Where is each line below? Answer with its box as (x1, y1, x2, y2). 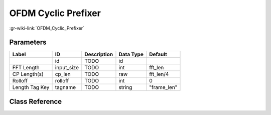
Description (84, 51, 113, 58)
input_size (55, 64, 79, 71)
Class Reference (9, 97, 62, 105)
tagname (55, 84, 76, 91)
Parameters (9, 38, 47, 47)
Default (149, 51, 168, 58)
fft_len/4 (149, 71, 169, 78)
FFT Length (12, 64, 40, 71)
